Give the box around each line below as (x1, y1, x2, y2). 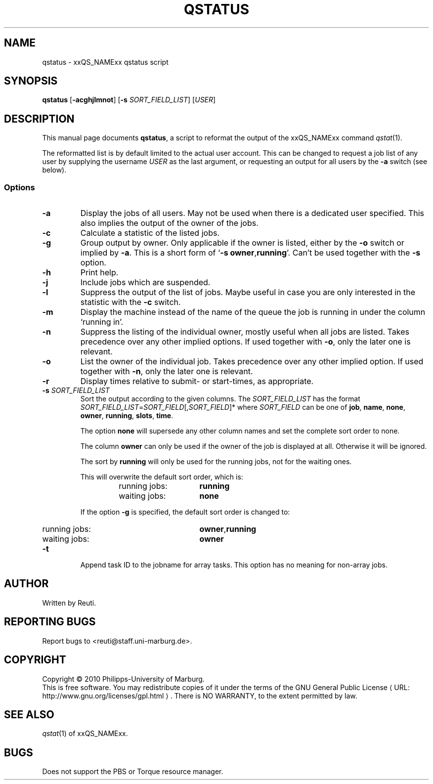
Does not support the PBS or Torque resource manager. (42, 767, 223, 776)
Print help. (80, 267, 119, 278)
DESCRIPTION (4, 112, 75, 125)
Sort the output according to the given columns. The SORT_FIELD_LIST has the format (80, 394, 360, 403)
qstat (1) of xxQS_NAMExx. (42, 729, 128, 738)
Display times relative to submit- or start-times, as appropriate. (80, 376, 314, 387)
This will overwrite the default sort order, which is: (80, 473, 243, 481)
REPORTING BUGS (4, 615, 96, 628)
